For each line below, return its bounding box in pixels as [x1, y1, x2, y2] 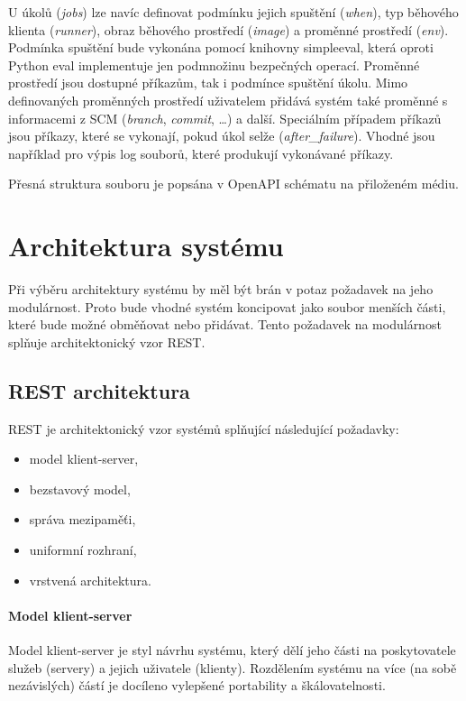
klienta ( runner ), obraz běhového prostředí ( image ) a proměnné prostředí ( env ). [8, 20, 449, 39]
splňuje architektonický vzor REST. [8, 332, 206, 351]
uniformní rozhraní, [29, 540, 137, 559]
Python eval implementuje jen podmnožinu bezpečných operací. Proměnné [8, 55, 420, 74]
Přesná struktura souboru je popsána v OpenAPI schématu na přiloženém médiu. [8, 174, 459, 193]
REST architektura [8, 376, 190, 404]
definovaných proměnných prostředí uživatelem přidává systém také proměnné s [8, 90, 448, 109]
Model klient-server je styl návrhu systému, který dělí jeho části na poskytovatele [8, 641, 456, 659]
